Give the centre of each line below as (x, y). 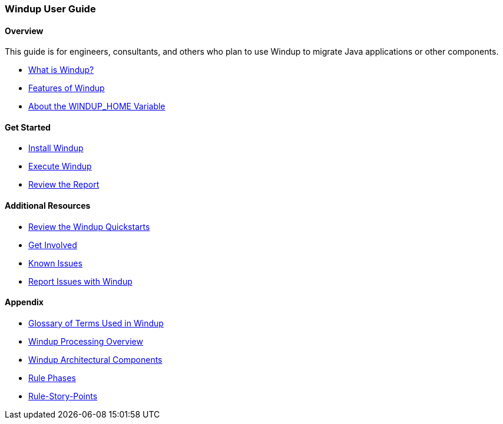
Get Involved (53, 245)
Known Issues (55, 263)
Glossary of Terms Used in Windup (96, 323)
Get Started (28, 127)
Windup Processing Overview (86, 341)
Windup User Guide (50, 9)
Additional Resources (48, 206)
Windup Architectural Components (95, 359)
